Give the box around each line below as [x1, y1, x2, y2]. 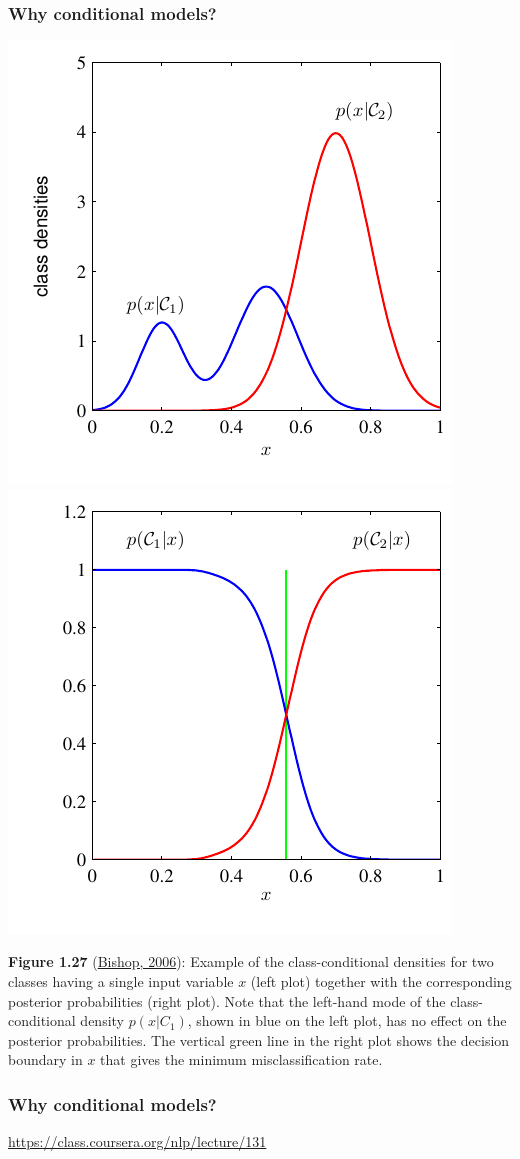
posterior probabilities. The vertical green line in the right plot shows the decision [8, 1029, 510, 1050]
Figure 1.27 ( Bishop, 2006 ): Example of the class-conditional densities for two [8, 951, 494, 972]
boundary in [8, 1049, 83, 1070]
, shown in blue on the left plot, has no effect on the [187, 1010, 507, 1031]
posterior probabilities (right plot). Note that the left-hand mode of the [8, 990, 446, 1011]
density [80, 1010, 124, 1031]
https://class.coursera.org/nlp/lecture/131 [8, 1131, 267, 1152]
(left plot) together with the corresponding [250, 971, 512, 991]
